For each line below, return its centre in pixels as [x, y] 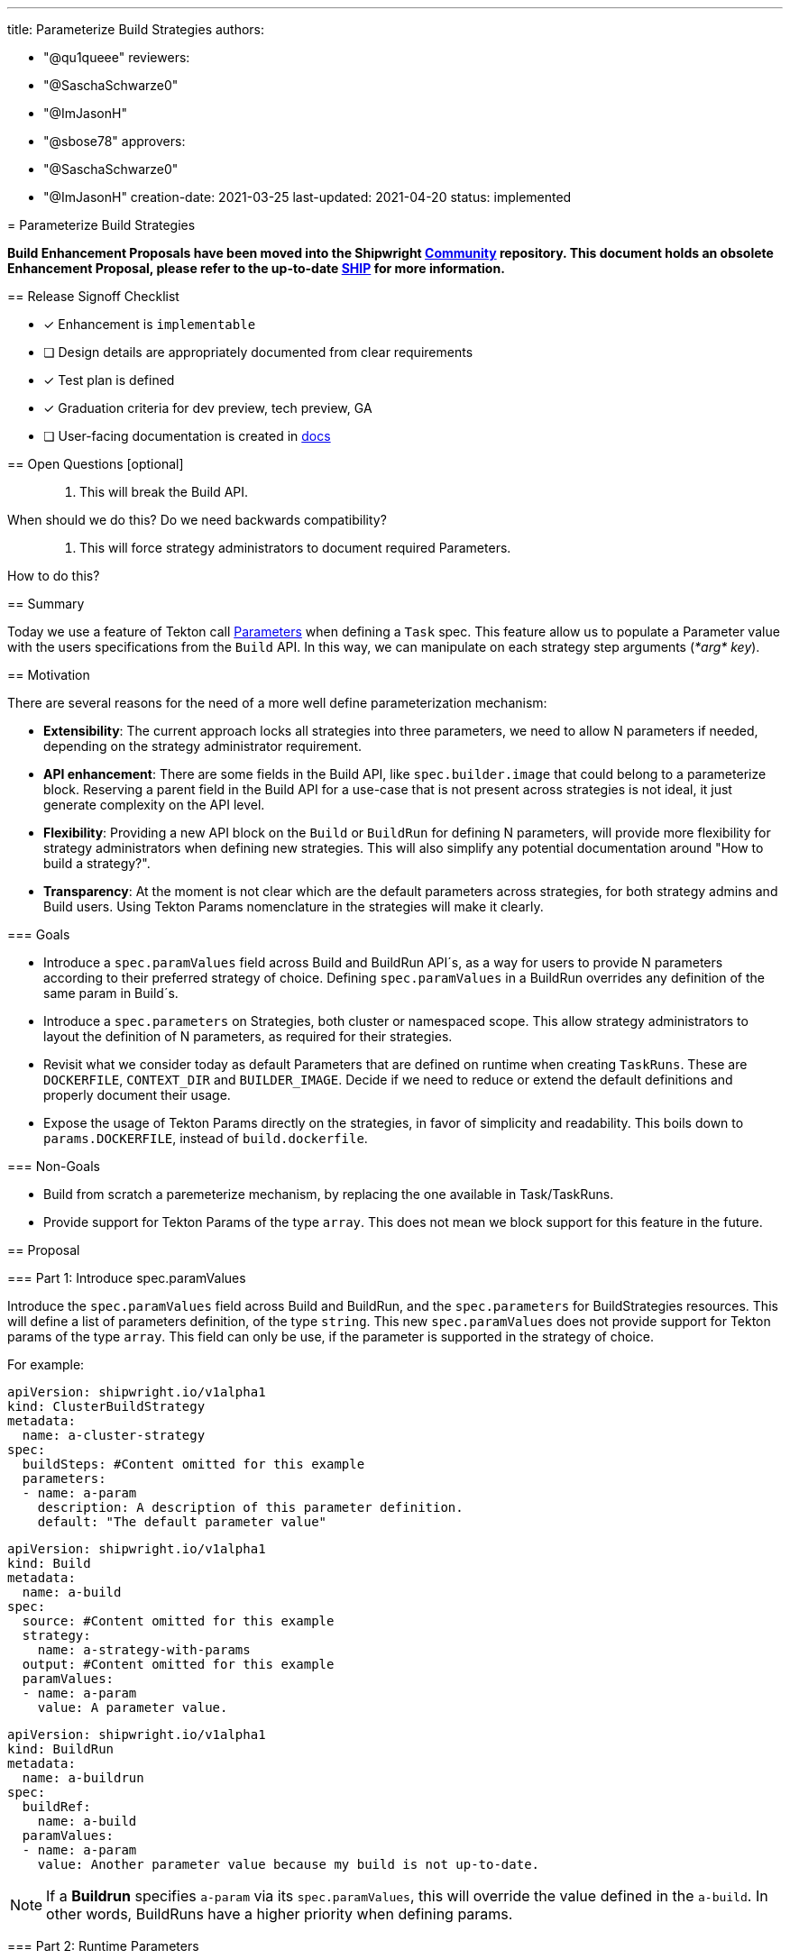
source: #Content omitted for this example [178, 1621]
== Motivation [49, 675]
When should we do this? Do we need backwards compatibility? [197, 520]
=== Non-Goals [54, 1166]
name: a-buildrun [83, 1778]
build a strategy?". [97, 863]
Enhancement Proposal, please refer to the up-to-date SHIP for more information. [256, 268]
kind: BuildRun [61, 1749]
